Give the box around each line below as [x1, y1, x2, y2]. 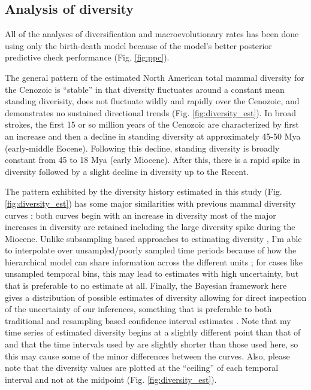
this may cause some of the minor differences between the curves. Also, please [5, 349, 290, 362]
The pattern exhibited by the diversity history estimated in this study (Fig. [5, 185, 282, 198]
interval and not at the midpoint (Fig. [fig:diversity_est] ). [5, 373, 217, 385]
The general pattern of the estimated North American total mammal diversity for [5, 71, 304, 83]
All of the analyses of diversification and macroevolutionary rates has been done [5, 28, 299, 40]
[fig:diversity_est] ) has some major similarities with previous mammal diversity [5, 196, 296, 209]
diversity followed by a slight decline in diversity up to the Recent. [5, 165, 249, 177]
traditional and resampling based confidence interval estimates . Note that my [5, 314, 291, 326]
